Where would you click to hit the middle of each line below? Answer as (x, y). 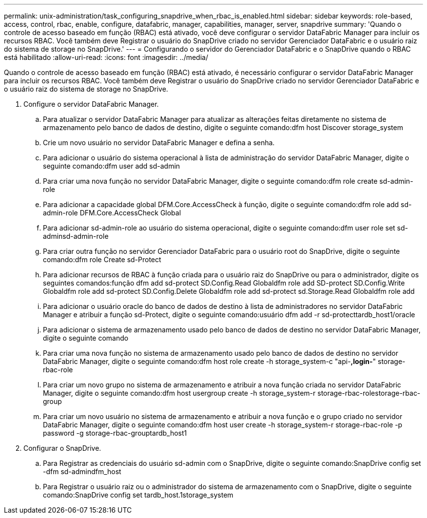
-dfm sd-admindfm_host (82, 471)
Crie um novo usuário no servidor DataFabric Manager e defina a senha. (159, 143)
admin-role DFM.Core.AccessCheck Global (112, 213)
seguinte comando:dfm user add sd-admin (112, 166)
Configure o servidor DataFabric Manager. (91, 104)
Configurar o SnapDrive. (62, 448)
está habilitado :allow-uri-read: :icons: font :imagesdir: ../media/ (106, 57)
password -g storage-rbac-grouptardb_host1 (115, 433)
